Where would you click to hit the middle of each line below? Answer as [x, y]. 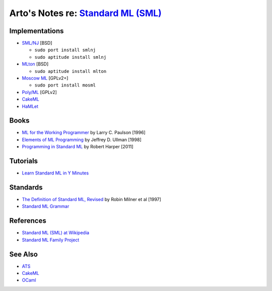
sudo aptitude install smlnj [71, 57]
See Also [23, 254]
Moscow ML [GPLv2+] [45, 78]
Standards [26, 187]
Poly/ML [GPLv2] [40, 92]
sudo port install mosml [65, 85]
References [28, 221]
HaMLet [30, 106]
